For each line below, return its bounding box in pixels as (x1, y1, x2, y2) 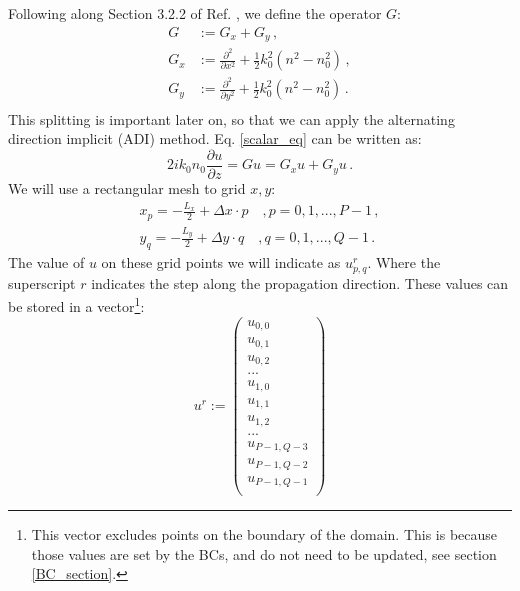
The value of (8, 252, 85, 273)
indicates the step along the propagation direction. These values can (91, 272, 509, 293)
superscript (8, 272, 76, 293)
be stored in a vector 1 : (8, 293, 145, 316)
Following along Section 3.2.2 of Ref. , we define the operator (8, 3, 382, 23)
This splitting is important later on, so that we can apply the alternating (8, 108, 455, 129)
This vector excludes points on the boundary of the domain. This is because (31, 524, 498, 545)
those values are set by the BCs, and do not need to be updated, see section (31, 543, 497, 564)
